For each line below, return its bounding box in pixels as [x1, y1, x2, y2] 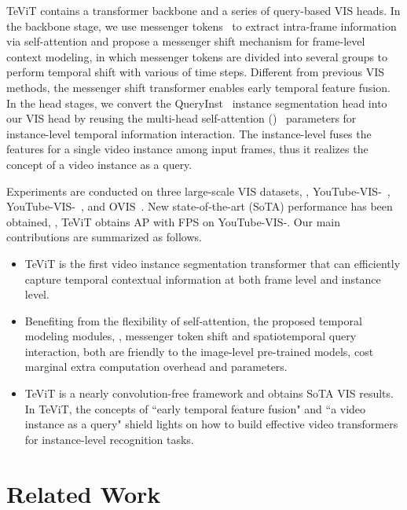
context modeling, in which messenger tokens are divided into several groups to [6, 48, 388, 64]
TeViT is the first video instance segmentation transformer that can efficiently [24, 255, 401, 271]
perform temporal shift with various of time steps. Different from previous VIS [6, 64, 385, 80]
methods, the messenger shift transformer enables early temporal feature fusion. [6, 79, 390, 95]
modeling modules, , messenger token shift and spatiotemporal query [24, 328, 357, 344]
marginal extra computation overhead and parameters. [24, 358, 288, 375]
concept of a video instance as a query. [6, 156, 192, 172]
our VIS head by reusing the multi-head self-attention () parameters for [6, 110, 357, 127]
